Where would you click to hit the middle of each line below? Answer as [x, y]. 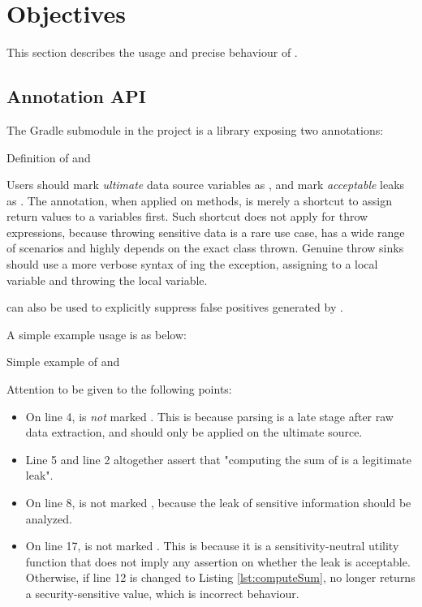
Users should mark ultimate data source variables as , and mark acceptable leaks [206, 185]
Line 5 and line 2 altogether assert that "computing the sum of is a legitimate [218, 459]
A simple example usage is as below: [97, 334]
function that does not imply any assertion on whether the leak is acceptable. [218, 561]
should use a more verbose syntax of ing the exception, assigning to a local [192, 264]
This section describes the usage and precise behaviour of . [152, 52]
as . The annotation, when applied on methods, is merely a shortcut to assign [199, 200]
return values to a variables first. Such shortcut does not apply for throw [187, 216]
